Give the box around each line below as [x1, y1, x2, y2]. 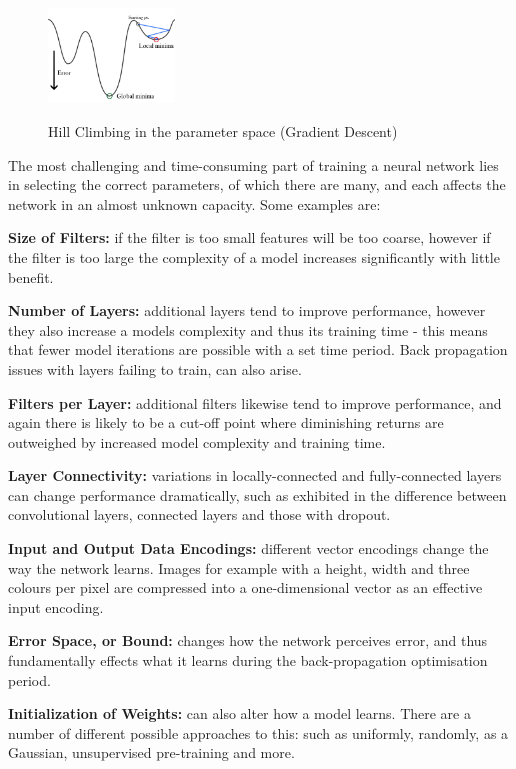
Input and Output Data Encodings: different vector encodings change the [8, 538, 489, 559]
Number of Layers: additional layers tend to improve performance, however [8, 300, 486, 321]
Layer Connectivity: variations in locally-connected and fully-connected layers [8, 465, 502, 486]
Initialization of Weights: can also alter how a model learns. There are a [8, 703, 471, 724]
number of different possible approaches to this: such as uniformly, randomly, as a [8, 722, 509, 743]
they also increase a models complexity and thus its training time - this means [8, 319, 488, 340]
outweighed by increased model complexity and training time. [8, 431, 386, 452]
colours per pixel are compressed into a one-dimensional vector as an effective [8, 577, 483, 598]
